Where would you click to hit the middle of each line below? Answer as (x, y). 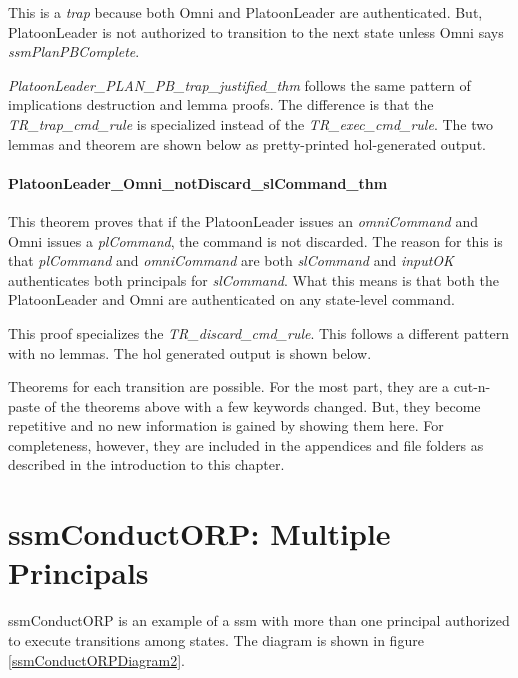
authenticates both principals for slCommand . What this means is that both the (253, 279)
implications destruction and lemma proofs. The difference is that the (221, 104)
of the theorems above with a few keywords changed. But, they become (262, 405)
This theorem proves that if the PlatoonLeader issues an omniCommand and (243, 220)
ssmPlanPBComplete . (74, 51)
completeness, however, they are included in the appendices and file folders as (246, 444)
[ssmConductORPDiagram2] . (96, 659)
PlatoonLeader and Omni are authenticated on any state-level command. (231, 299)
